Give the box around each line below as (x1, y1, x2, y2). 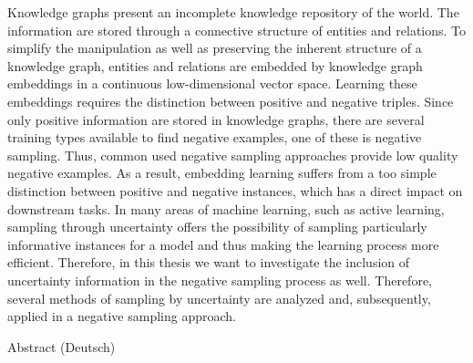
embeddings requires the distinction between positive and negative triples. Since (7, 91, 454, 110)
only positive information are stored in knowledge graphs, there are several (7, 109, 425, 129)
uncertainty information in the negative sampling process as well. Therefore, (7, 270, 433, 289)
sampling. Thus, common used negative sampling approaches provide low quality (7, 145, 458, 164)
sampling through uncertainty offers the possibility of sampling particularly (7, 217, 427, 236)
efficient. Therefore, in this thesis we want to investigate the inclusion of (7, 253, 410, 272)
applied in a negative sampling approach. (7, 306, 236, 326)
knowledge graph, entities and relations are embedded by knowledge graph (7, 56, 423, 75)
